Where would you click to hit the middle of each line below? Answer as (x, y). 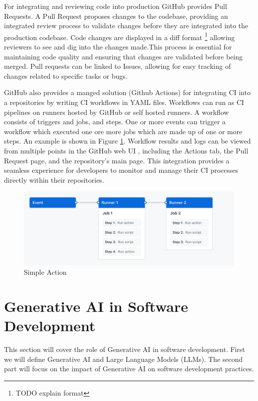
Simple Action (45, 272)
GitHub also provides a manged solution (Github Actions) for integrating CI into (127, 92)
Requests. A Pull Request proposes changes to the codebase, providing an (116, 16)
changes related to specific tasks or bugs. (66, 75)
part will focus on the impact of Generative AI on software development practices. (129, 369)
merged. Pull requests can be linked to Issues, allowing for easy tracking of (117, 66)
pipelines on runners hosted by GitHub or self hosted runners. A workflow (117, 112)
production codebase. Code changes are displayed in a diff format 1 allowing (120, 36)
